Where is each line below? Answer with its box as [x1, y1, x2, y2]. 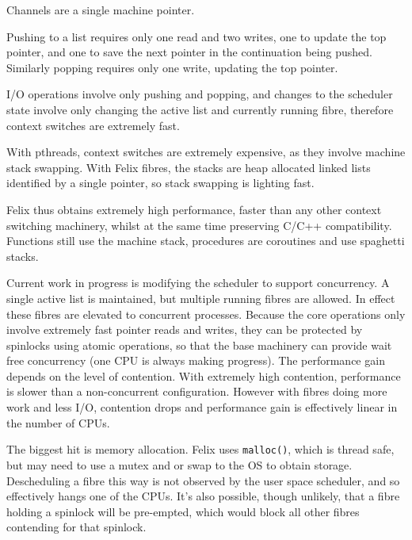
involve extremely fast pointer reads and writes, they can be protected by [6, 321, 363, 338]
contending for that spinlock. [6, 519, 147, 535]
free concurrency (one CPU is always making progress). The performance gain [6, 352, 385, 369]
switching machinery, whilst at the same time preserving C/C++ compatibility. [6, 216, 392, 233]
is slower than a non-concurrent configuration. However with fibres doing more [6, 383, 387, 400]
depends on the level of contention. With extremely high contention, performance [6, 367, 401, 384]
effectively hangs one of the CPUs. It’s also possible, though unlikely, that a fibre [6, 488, 400, 504]
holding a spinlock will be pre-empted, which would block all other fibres [6, 503, 360, 519]
